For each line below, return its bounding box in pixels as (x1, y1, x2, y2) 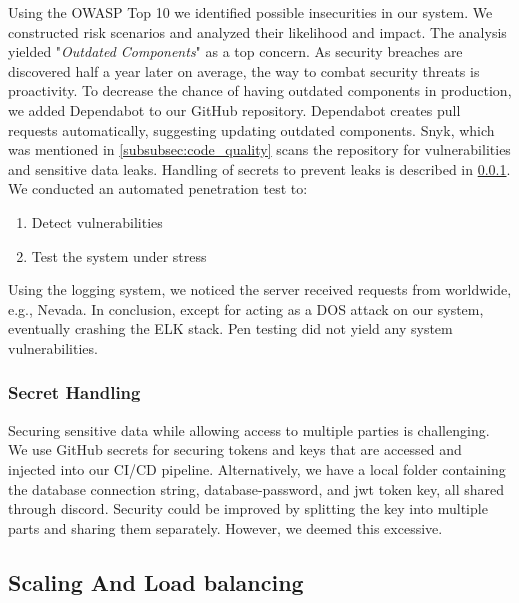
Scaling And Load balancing (8, 566, 304, 597)
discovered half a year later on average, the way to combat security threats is (8, 60, 480, 81)
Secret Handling (8, 380, 141, 405)
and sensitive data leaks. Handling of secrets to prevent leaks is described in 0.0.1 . (8, 158, 511, 179)
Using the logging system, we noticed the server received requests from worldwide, (8, 279, 512, 300)
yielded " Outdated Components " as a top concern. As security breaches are (8, 41, 463, 62)
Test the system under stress (31, 245, 207, 266)
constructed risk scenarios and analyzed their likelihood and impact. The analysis (8, 21, 507, 42)
